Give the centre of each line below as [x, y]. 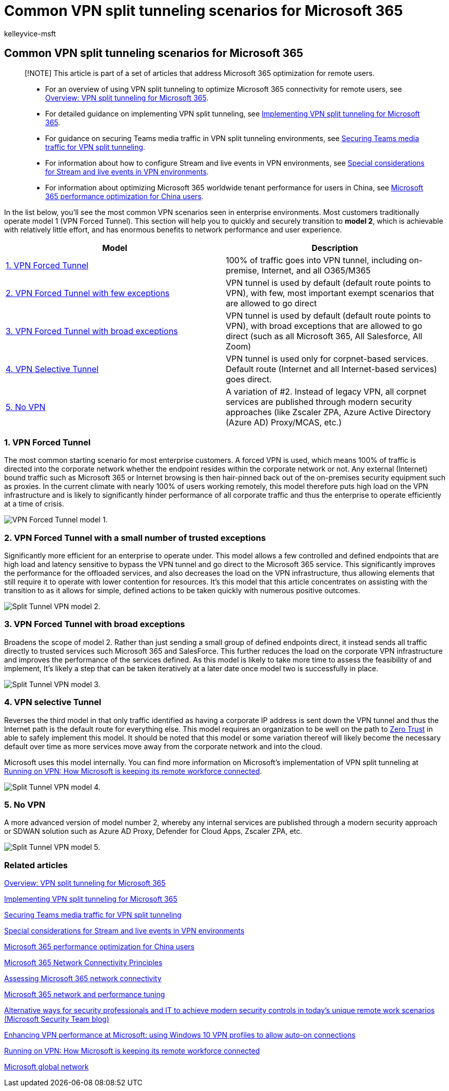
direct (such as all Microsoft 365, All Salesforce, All [324, 336]
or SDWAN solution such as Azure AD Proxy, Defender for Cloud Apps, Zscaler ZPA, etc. [153, 831]
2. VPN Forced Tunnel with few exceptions [88, 293]
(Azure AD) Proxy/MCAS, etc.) [284, 422]
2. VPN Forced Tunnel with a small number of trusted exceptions [135, 538]
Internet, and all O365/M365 [316, 270]
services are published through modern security [319, 402]
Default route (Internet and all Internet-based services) [331, 369]
